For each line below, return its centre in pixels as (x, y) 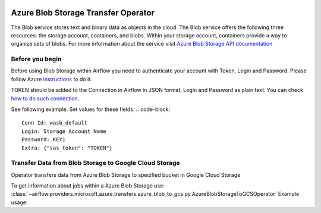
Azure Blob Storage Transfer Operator (83, 13)
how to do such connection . (45, 98)
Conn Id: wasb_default (55, 123)
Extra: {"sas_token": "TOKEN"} (67, 148)
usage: (19, 202)
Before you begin (36, 59)
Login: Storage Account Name (64, 131)
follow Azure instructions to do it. (51, 79)
